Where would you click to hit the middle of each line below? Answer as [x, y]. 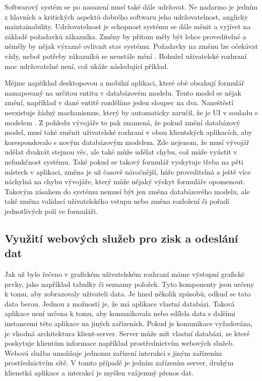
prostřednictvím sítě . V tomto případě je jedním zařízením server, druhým [119, 363]
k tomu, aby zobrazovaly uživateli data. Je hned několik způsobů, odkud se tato [128, 294]
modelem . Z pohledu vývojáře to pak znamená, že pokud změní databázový [122, 122]
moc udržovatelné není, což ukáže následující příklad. [87, 66]
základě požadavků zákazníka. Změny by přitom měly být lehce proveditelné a [125, 36]
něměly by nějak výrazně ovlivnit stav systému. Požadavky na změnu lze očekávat [131, 46]
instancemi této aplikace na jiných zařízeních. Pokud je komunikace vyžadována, [129, 323]
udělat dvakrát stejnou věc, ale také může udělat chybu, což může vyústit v [121, 152]
